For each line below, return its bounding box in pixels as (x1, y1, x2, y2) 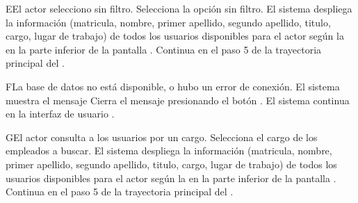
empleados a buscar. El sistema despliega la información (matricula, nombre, (6, 143, 332, 158)
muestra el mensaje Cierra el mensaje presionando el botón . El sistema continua (6, 92, 350, 107)
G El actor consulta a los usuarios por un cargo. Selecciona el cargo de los (6, 129, 318, 144)
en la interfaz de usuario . (6, 106, 115, 121)
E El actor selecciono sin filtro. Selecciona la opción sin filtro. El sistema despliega (6, 1, 352, 15)
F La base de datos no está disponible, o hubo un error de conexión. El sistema (6, 79, 340, 93)
